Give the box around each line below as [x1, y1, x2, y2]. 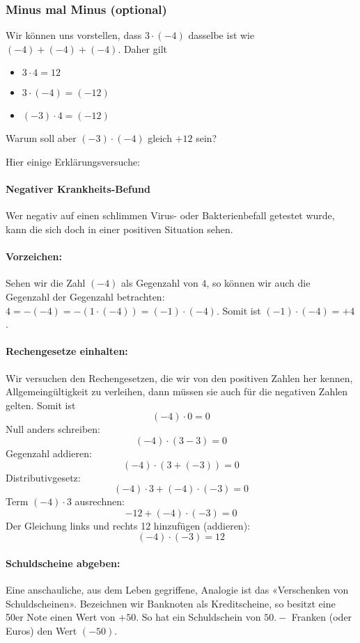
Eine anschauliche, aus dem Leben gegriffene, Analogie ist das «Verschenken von [6, 582, 349, 597]
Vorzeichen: [6, 249, 62, 264]
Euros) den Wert [6, 623, 77, 637]
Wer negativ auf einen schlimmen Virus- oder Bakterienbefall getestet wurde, [6, 208, 335, 223]
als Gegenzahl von [121, 276, 198, 290]
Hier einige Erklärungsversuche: [6, 154, 141, 168]
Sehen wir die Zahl [6, 276, 86, 290]
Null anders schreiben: [6, 422, 100, 436]
